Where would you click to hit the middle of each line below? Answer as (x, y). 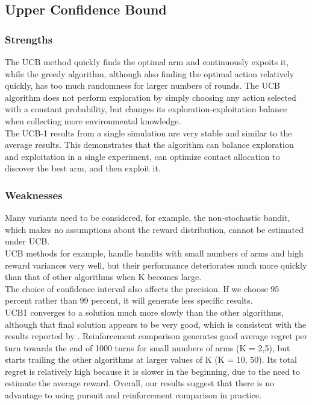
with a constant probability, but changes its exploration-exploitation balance (146, 109)
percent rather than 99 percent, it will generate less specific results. (129, 300)
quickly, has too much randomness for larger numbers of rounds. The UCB (142, 85)
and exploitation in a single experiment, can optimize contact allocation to (142, 156)
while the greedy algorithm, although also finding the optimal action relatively (150, 73)
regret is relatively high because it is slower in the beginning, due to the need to (153, 371)
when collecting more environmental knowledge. (93, 120)
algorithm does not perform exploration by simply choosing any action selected (151, 97)
